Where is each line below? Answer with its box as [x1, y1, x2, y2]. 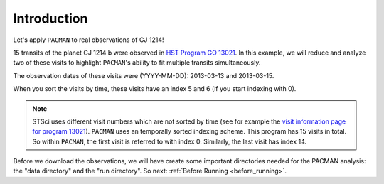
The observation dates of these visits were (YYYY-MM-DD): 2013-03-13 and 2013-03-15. [13, 71, 274, 80]
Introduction [13, 11, 88, 26]
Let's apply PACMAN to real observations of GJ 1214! [13, 36, 164, 44]
